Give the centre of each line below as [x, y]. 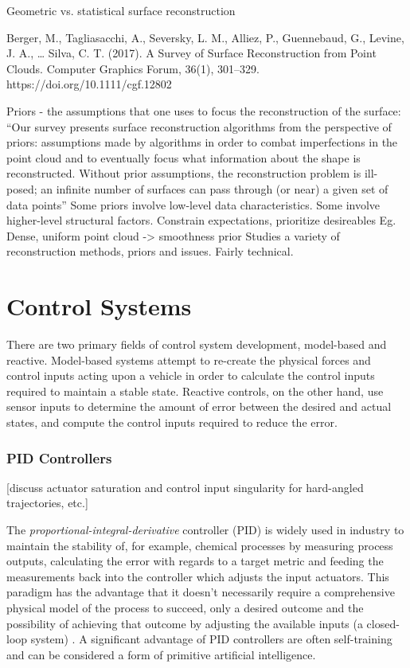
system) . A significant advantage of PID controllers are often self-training [211, 639]
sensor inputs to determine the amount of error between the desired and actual [199, 406]
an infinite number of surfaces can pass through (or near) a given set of [215, 188]
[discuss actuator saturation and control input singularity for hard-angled [185, 487]
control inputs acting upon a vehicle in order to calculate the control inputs [191, 375]
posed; [22, 188]
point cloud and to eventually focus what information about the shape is [184, 157]
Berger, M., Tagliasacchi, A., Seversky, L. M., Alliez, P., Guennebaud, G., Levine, [205, 37]
